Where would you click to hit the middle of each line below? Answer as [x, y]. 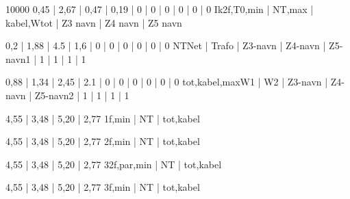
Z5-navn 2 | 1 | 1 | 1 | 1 [82, 95]
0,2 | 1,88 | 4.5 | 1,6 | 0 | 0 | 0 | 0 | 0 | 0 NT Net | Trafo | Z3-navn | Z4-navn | [166, 45]
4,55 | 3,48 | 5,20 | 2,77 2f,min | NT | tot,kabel [103, 141]
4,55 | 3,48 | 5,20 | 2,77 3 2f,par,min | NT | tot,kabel [114, 164]
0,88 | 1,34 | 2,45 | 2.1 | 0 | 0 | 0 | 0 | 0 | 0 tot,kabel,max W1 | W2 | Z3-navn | [167, 82]
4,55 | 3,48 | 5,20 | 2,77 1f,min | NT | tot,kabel [103, 118]
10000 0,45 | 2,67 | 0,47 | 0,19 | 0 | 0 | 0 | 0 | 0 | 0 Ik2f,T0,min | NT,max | [160, 9]
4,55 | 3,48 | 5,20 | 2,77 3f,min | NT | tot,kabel [103, 187]
